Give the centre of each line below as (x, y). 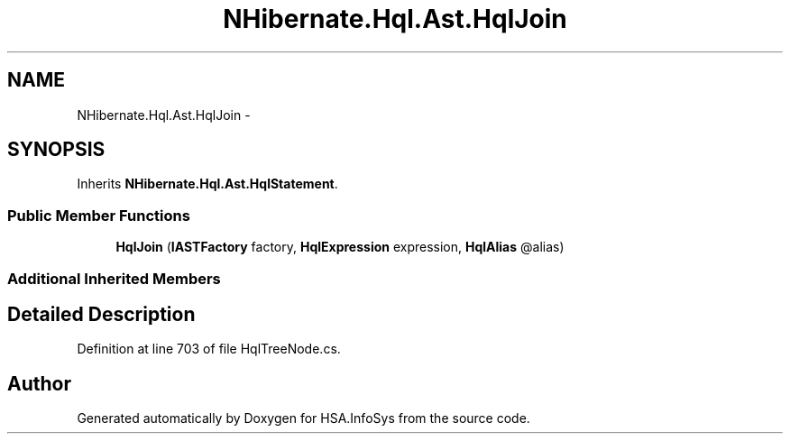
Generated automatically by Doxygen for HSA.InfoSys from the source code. (303, 418)
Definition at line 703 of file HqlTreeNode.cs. (209, 349)
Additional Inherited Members (114, 278)
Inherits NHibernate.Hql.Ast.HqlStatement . (207, 184)
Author (39, 383)
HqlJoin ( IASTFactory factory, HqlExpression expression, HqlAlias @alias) (340, 247)
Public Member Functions (99, 215)
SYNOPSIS (56, 150)
